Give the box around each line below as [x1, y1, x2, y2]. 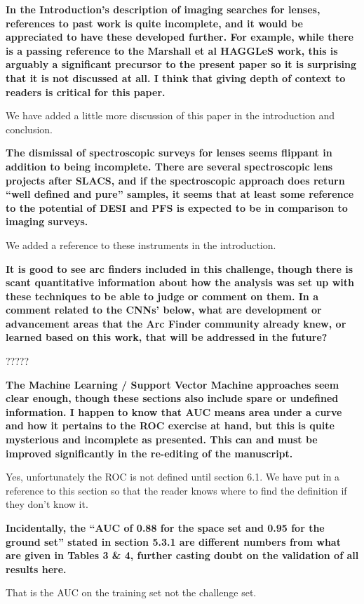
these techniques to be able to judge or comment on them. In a [6, 288, 318, 303]
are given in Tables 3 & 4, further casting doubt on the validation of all [6, 548, 359, 563]
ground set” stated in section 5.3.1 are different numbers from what [6, 534, 341, 549]
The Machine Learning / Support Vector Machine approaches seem [6, 377, 339, 391]
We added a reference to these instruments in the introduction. [6, 237, 276, 252]
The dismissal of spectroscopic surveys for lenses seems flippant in [6, 145, 332, 160]
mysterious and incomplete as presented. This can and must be [6, 432, 318, 447]
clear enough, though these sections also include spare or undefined [6, 391, 339, 405]
